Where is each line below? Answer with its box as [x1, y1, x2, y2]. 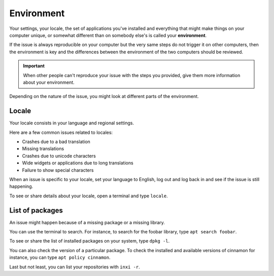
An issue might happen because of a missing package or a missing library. [9, 219, 165, 225]
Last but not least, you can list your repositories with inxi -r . [9, 264, 141, 270]
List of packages [9, 206, 63, 215]
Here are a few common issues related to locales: [9, 129, 113, 135]
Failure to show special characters [22, 167, 94, 173]
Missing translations [22, 146, 64, 152]
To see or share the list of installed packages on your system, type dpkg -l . [9, 238, 170, 244]
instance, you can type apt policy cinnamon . [9, 254, 111, 261]
